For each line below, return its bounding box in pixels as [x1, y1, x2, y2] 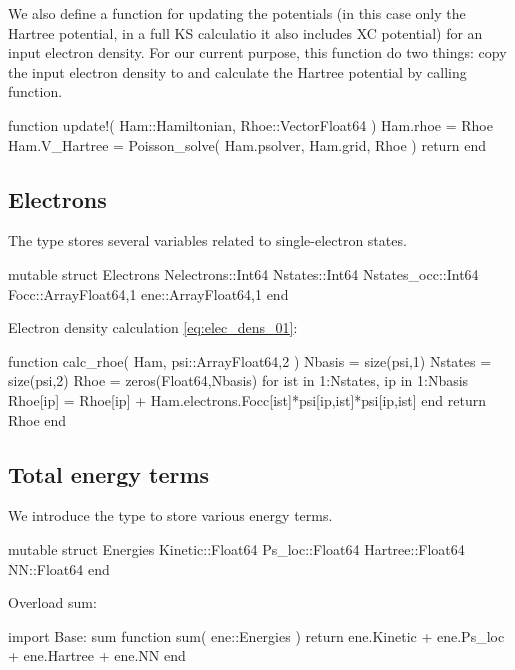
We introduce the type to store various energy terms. [8, 505, 333, 526]
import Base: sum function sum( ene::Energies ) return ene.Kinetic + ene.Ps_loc [8, 625, 505, 646]
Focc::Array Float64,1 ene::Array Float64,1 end [8, 283, 289, 304]
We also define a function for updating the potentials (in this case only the [8, 3, 466, 23]
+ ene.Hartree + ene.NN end [8, 645, 186, 666]
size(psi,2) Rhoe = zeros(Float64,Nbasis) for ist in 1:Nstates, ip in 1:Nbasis [8, 370, 469, 391]
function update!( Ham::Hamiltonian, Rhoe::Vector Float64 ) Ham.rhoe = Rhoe [8, 114, 493, 135]
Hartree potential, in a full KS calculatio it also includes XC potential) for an [8, 22, 483, 43]
